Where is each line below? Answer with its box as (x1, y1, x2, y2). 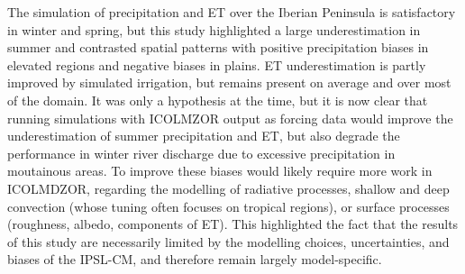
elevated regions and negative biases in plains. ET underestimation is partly (7, 55, 426, 74)
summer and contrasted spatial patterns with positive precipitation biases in (7, 38, 429, 57)
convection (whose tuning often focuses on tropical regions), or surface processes (7, 196, 450, 215)
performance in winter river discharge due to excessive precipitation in (7, 143, 396, 162)
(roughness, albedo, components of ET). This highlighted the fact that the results (7, 215, 459, 233)
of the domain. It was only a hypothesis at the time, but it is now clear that (7, 90, 428, 109)
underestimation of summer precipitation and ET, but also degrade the (7, 126, 400, 145)
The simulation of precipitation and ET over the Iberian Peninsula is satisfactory (7, 3, 456, 21)
